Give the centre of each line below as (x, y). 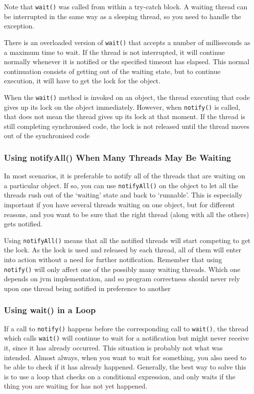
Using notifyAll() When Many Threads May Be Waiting (118, 157)
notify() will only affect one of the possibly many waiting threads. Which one (122, 269)
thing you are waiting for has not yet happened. (76, 386)
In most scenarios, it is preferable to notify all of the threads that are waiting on (125, 176)
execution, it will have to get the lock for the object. (82, 81)
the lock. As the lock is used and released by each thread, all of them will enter (123, 250)
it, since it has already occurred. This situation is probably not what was (114, 348)
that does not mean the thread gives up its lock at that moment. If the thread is (125, 116)
